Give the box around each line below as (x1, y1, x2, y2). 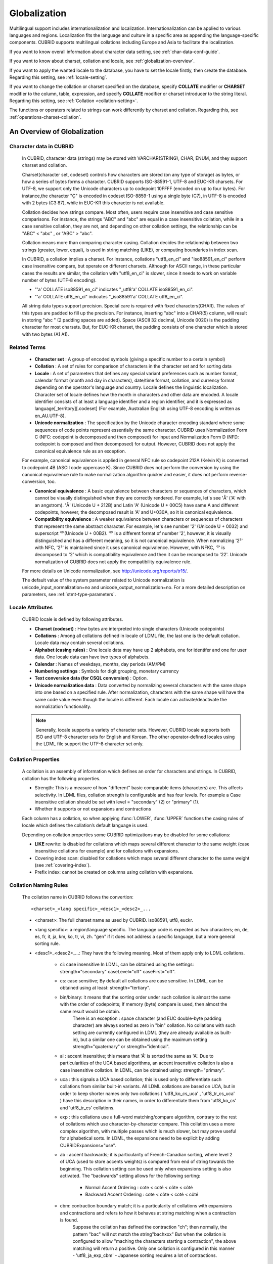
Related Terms (9, 344, 46, 351)
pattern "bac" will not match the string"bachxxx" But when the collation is (72, 1231, 226, 1237)
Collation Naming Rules (9, 882, 68, 889)
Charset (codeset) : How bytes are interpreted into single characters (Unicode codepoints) (34, 625, 225, 631)
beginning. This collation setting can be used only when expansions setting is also (60, 1165, 232, 1171)
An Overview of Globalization (9, 127, 104, 136)
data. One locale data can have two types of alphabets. (34, 654, 150, 660)
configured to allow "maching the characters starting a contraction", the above (72, 1238, 236, 1244)
